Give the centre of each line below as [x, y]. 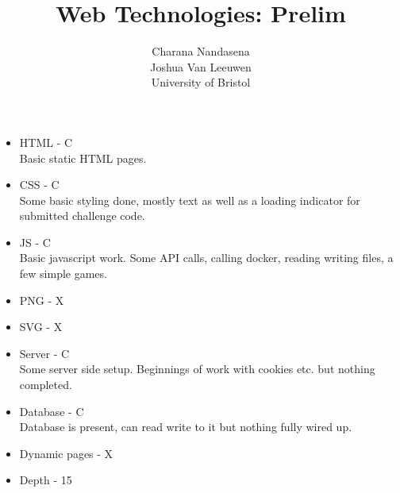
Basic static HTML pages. [83, 158]
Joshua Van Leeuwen [201, 66]
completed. [46, 385]
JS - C [35, 242]
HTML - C [46, 142]
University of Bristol [201, 82]
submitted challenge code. [82, 216]
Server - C [44, 353]
